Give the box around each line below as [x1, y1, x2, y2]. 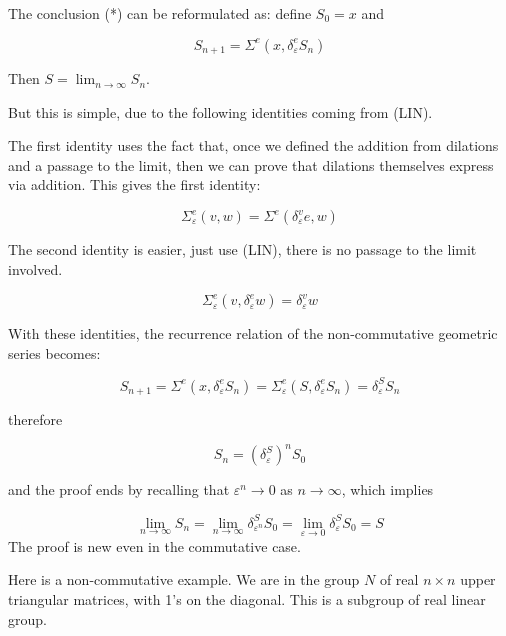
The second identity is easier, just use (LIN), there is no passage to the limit [8, 239, 477, 260]
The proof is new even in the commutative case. [8, 535, 301, 556]
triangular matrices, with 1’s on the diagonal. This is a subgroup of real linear [8, 588, 486, 609]
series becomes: [8, 342, 101, 363]
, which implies [341, 479, 434, 500]
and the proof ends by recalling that [8, 479, 230, 500]
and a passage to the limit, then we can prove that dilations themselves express [8, 154, 494, 175]
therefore [8, 409, 63, 430]
